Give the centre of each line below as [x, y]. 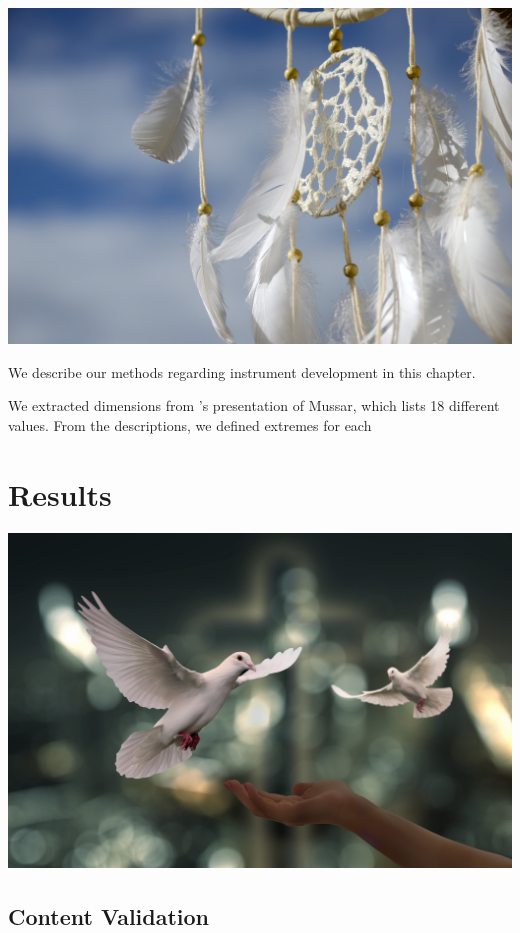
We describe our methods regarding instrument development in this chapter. [242, 371]
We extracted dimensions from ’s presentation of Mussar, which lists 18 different [254, 405]
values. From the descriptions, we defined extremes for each [190, 424]
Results [60, 493]
